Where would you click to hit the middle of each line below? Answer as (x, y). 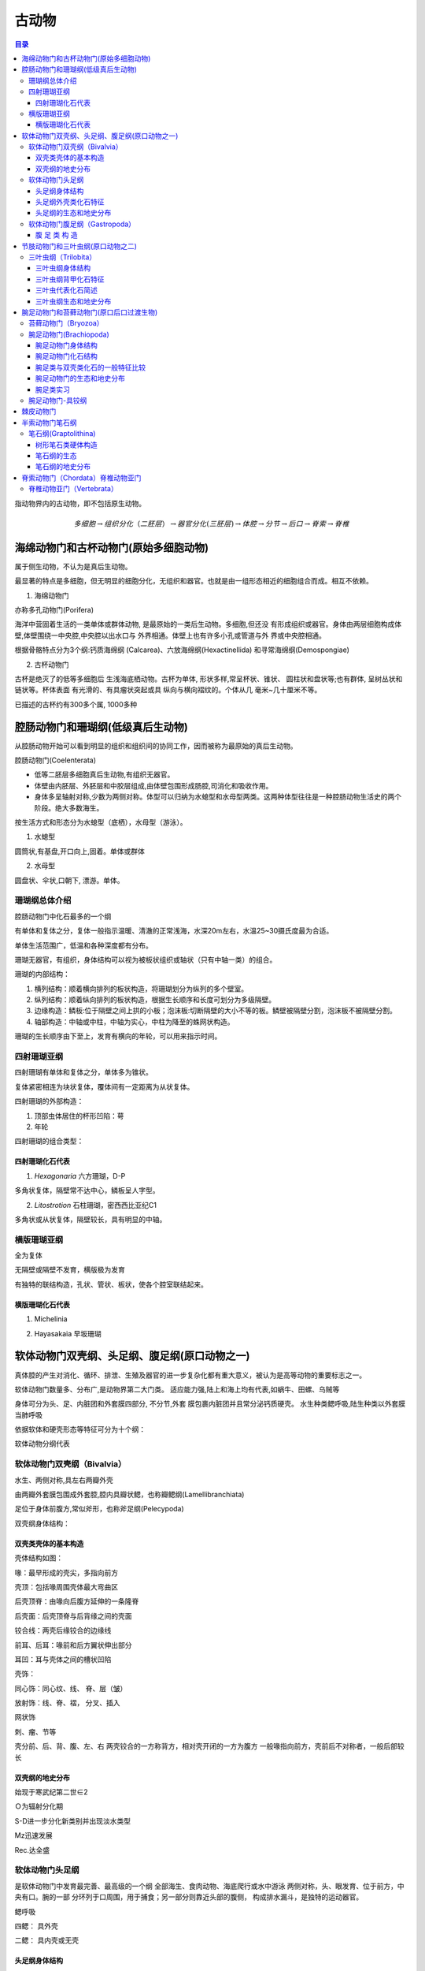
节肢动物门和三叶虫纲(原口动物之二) (79, 246)
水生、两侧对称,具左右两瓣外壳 (64, 1480)
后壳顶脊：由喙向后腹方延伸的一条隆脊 (77, 1601)
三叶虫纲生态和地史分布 (74, 301)
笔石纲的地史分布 (63, 467)
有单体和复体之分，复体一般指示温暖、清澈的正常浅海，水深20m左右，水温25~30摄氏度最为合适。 (174, 931)
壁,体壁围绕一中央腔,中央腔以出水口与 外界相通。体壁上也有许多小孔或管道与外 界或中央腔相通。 (170, 635)
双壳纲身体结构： (42, 1523)
